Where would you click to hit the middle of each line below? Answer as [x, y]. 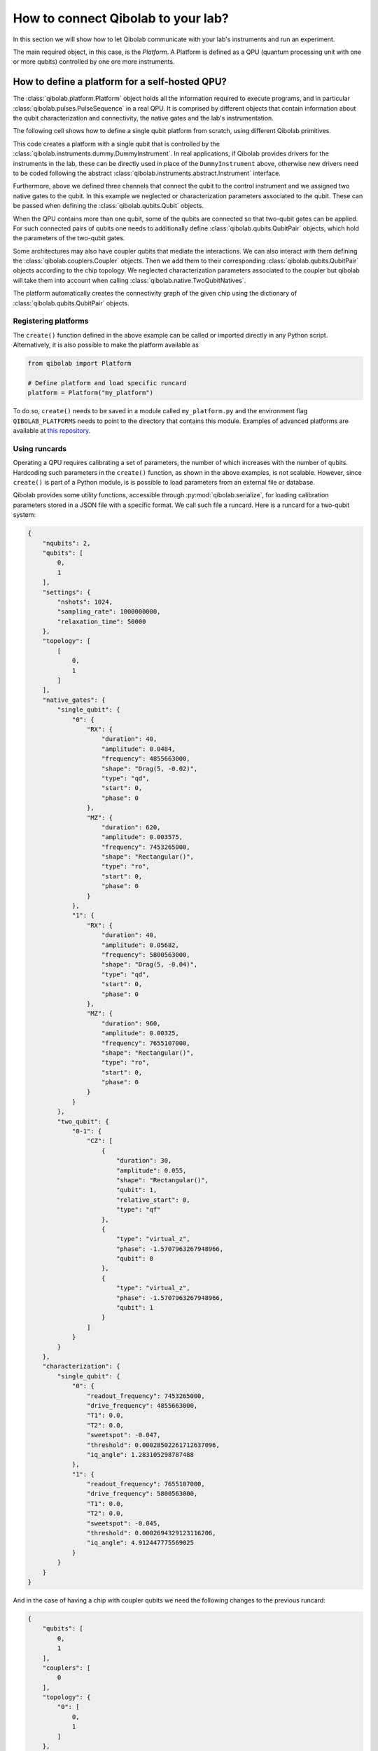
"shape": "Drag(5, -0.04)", [150, 964]
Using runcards [40, 448]
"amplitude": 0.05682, [141, 945]
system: [24, 515]
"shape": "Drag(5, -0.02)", [150, 768]
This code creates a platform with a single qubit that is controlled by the [117, 144]
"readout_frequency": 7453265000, [146, 1396]
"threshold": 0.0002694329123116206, [151, 1533]
